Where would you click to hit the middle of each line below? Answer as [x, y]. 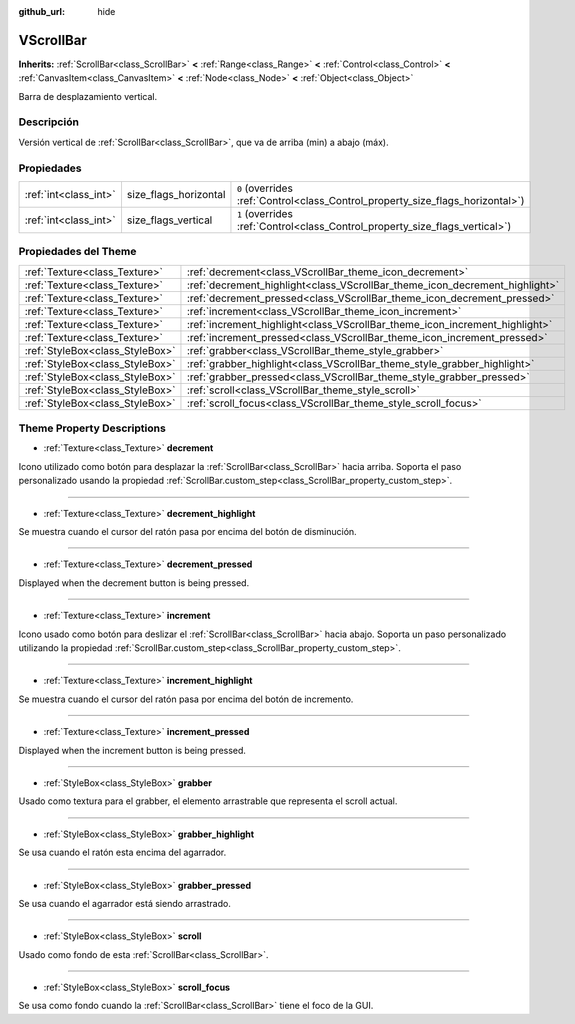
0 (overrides [265, 188]
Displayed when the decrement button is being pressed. [134, 582]
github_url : [41, 11]
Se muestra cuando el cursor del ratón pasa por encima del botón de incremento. [186, 699]
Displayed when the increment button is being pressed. [132, 750]
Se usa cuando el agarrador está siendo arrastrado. [125, 903]
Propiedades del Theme [77, 252]
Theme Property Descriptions [92, 428]
